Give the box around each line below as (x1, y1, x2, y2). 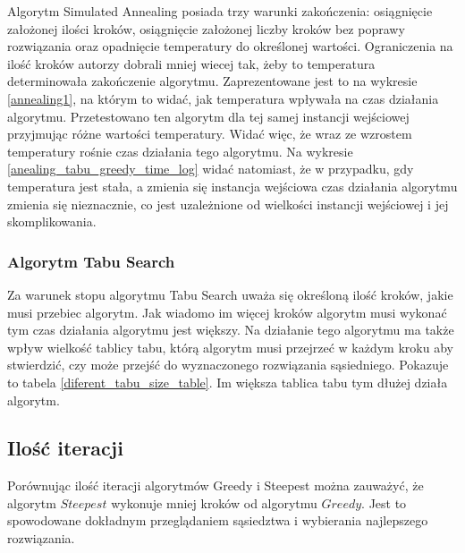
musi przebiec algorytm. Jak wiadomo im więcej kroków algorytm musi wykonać (7, 302, 447, 321)
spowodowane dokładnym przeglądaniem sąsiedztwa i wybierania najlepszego (7, 511, 428, 530)
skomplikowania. (7, 212, 97, 231)
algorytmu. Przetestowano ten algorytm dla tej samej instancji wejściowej (7, 106, 410, 125)
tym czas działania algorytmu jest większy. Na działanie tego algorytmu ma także (7, 320, 454, 339)
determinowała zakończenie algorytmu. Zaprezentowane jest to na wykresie (7, 72, 418, 90)
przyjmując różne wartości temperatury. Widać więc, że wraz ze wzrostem (7, 124, 412, 143)
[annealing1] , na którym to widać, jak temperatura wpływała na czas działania (7, 89, 439, 107)
